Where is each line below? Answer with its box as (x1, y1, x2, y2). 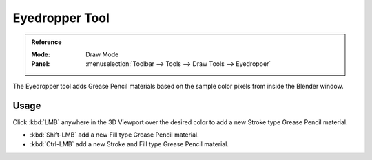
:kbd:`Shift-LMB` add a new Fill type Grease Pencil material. (30, 130, 199, 139)
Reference (31, 38, 62, 46)
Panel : (31, 60, 50, 68)
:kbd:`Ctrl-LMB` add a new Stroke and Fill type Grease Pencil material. (30, 140, 229, 148)
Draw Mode (85, 50, 119, 58)
